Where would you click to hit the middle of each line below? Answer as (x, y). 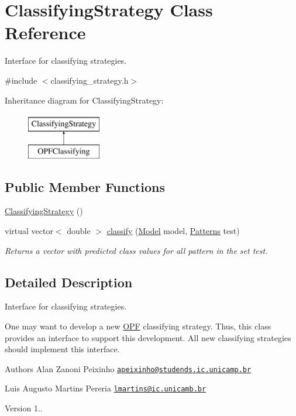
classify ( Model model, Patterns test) (173, 231)
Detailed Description (69, 282)
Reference (45, 32)
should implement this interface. (62, 349)
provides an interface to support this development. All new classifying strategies (148, 337)
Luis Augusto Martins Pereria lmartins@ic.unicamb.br (106, 388)
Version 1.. (24, 408)
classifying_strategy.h (90, 80)
